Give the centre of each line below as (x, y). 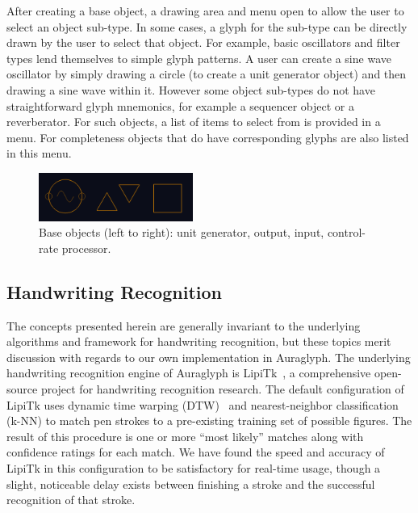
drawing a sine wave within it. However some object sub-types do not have (191, 89)
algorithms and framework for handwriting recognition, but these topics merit (199, 341)
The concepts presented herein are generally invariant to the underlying (184, 325)
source (22, 389)
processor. (86, 248)
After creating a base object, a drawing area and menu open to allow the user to (205, 11)
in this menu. (39, 153)
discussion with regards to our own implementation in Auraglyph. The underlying (209, 357)
